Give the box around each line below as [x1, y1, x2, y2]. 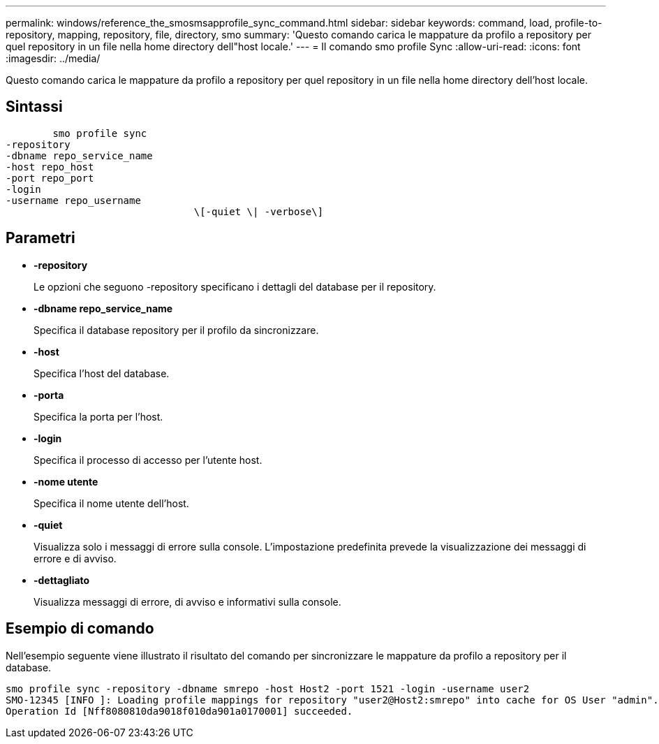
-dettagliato [34, 574, 90, 586]
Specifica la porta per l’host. [34, 410, 163, 423]
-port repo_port [6, 172, 94, 184]
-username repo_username [6, 194, 141, 206]
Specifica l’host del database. [34, 367, 170, 379]
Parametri [6, 229, 75, 247]
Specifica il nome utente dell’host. [34, 497, 189, 509]
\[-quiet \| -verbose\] [193, 205, 324, 217]
